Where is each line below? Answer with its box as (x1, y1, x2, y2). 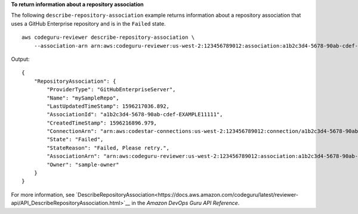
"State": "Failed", (47, 136, 104, 143)
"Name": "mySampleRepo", (47, 94, 119, 101)
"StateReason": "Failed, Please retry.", (47, 144, 170, 151)
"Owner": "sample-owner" (47, 161, 119, 168)
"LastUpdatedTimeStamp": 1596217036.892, (47, 103, 170, 110)
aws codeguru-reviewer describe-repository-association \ (21, 34, 195, 41)
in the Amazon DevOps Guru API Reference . (131, 200, 240, 207)
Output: (11, 55, 30, 63)
